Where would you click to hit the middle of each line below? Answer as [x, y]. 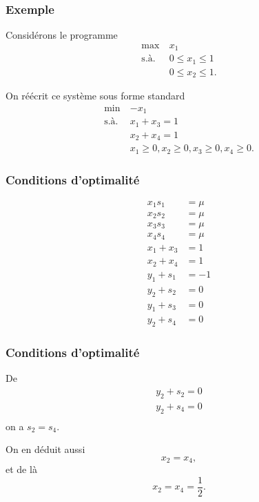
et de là [21, 469]
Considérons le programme [62, 35]
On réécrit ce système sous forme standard [95, 96]
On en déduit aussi [45, 449]
